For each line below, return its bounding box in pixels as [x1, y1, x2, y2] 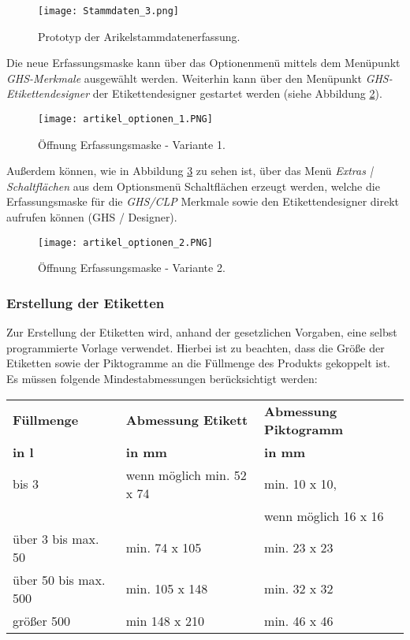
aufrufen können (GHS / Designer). [6, 209, 177, 225]
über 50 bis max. [13, 570, 106, 589]
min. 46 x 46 [264, 611, 334, 630]
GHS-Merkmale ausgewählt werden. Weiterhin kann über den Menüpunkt [6, 69, 362, 86]
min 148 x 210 [125, 611, 204, 630]
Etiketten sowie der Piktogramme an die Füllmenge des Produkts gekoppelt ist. [6, 355, 391, 371]
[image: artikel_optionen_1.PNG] [38, 113, 213, 125]
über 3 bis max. [13, 529, 99, 548]
